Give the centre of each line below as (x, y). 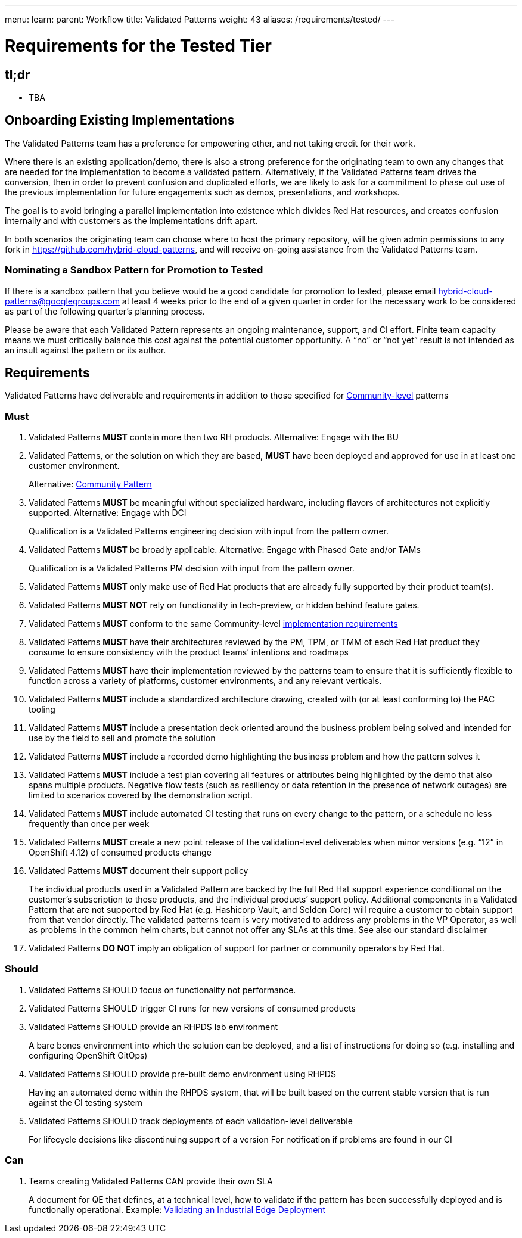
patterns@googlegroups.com (62, 301)
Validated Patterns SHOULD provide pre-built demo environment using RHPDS (182, 1074)
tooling (42, 710)
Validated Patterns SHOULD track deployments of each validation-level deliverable (191, 1121)
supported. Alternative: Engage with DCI (108, 513)
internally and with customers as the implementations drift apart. (131, 220)
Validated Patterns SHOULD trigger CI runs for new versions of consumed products (192, 1008)
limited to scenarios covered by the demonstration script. (141, 795)
